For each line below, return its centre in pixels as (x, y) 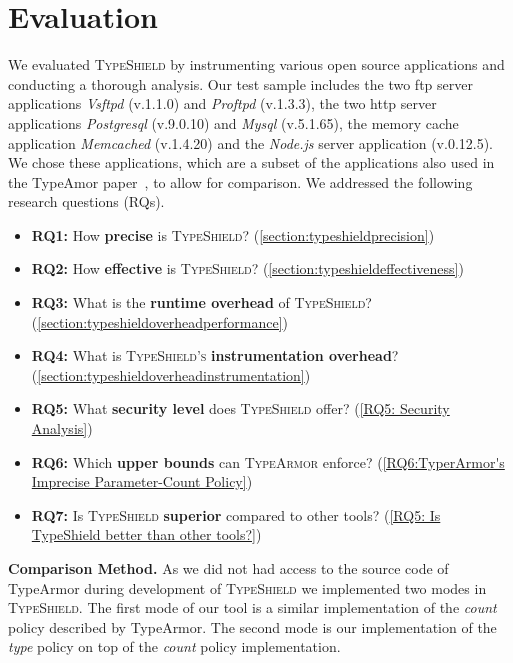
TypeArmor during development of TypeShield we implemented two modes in (247, 587)
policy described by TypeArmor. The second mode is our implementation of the (252, 626)
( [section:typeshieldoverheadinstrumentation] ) (171, 374)
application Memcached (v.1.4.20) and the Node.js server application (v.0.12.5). (251, 142)
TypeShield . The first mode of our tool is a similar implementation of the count (252, 607)
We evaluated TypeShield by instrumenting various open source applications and (256, 64)
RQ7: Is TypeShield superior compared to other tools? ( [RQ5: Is (236, 514)
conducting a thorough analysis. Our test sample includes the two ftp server (240, 83)
